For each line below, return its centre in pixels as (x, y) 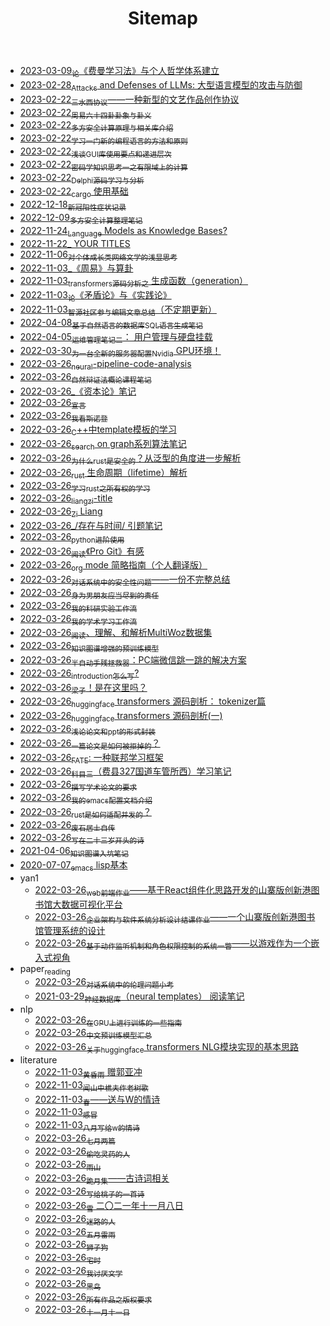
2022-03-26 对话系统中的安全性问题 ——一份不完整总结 (125, 580)
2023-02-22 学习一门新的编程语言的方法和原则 (103, 139)
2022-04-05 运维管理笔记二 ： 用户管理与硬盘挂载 (116, 337)
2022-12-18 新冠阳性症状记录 (73, 205)
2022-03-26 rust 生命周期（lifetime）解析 (103, 473)
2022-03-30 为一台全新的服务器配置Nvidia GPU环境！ (120, 352)
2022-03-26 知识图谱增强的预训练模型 (89, 647)
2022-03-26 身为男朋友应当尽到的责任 (89, 594)
